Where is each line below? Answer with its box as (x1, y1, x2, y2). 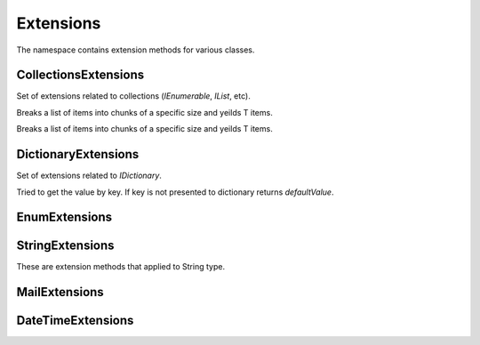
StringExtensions (16, 238, 115, 253)
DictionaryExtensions (16, 147, 140, 162)
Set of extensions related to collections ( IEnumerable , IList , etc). (16, 91, 251, 101)
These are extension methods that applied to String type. (16, 261, 226, 272)
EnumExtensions (16, 210, 113, 225)
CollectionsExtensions (16, 68, 145, 83)
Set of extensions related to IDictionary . (16, 170, 162, 181)
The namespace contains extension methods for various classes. (16, 44, 255, 55)
